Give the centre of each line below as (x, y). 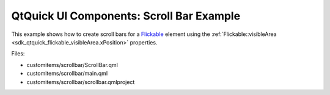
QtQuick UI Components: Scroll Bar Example (126, 16)
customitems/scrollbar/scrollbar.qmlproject (81, 82)
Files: (18, 54)
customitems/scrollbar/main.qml (67, 74)
